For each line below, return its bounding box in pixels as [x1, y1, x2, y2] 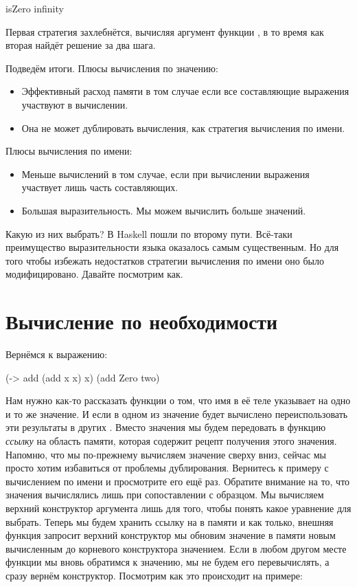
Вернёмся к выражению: [5, 347, 108, 362]
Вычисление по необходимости [5, 307, 278, 335]
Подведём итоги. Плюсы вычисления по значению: [5, 60, 218, 75]
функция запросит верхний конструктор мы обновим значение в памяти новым [5, 528, 336, 542]
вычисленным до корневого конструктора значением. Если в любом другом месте [5, 541, 347, 555]
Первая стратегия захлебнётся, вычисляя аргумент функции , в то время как [5, 24, 324, 38]
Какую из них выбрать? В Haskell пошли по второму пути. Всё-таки [5, 226, 292, 241]
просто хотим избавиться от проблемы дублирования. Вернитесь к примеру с [5, 461, 329, 475]
